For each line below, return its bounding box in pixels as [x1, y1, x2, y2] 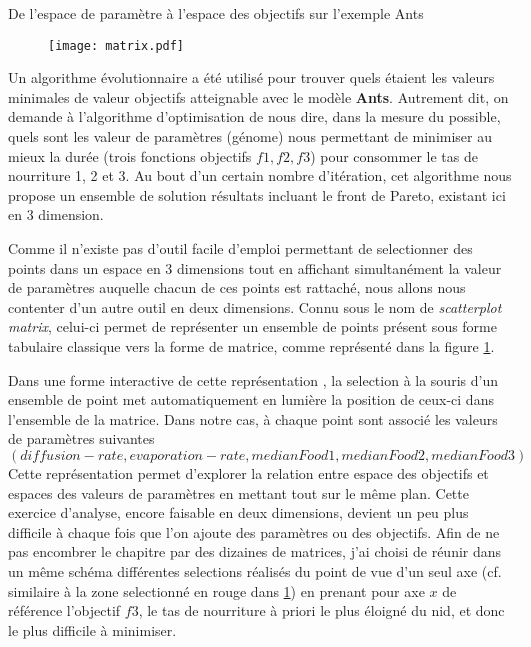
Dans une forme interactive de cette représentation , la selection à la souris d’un [8, 369, 498, 390]
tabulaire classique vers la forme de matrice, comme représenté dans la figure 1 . [8, 335, 495, 356]
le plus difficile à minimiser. [8, 619, 177, 640]
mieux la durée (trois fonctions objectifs [8, 145, 252, 166]
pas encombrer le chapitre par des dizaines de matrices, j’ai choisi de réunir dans [8, 541, 502, 562]
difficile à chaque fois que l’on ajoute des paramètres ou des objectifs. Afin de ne [8, 521, 500, 542]
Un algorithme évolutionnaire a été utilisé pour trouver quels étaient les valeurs [8, 67, 495, 88]
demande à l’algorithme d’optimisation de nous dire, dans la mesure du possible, [8, 106, 501, 127]
